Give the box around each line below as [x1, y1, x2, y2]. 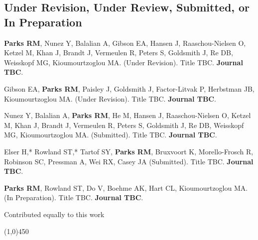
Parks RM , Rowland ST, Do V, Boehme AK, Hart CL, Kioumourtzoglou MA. [4, 182, 248, 193]
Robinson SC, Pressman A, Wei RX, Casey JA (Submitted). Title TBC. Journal [4, 156, 254, 166]
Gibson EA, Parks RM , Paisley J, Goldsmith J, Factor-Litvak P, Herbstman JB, [4, 83, 255, 94]
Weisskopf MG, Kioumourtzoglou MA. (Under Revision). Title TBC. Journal [4, 57, 243, 67]
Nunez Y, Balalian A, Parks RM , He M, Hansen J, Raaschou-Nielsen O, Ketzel [4, 110, 251, 120]
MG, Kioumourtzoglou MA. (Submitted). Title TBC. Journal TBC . [4, 129, 217, 140]
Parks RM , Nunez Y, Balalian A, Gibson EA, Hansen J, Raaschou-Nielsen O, [4, 37, 246, 48]
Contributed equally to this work [4, 209, 105, 219]
